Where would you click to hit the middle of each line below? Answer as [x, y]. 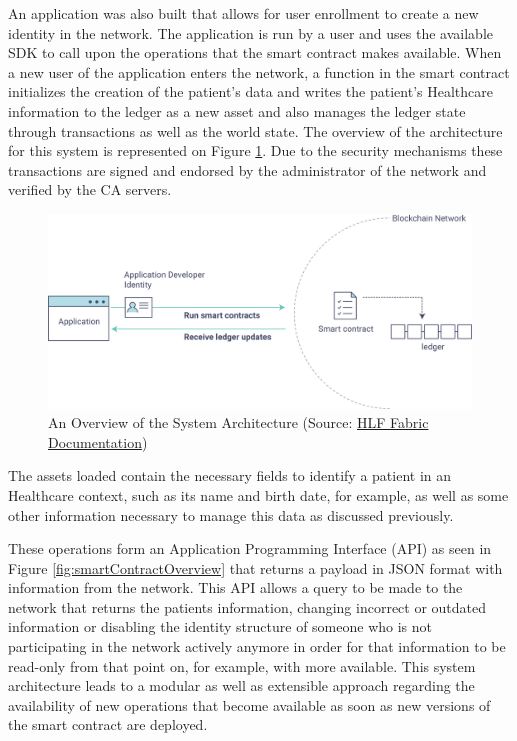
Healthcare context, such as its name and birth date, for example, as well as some [258, 494]
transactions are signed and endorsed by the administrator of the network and [247, 169]
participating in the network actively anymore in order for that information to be [257, 646]
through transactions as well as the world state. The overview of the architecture [255, 130]
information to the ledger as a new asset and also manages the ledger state [237, 110]
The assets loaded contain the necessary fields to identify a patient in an [230, 475]
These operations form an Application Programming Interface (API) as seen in [250, 548]
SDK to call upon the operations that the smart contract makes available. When [255, 52]
